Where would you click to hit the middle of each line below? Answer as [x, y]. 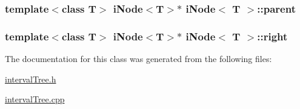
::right [272, 36]
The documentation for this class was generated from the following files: [138, 59]
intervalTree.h [31, 79]
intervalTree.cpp [35, 99]
